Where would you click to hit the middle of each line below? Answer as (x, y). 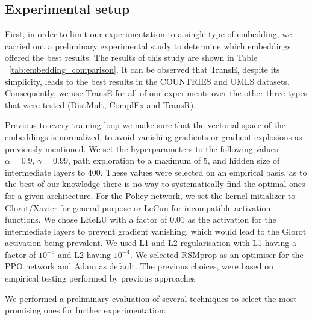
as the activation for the (232, 219)
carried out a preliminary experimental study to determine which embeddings (148, 45)
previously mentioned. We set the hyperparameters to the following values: (143, 148)
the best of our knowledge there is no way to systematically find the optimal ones (155, 184)
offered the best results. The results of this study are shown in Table (131, 57)
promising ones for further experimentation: (86, 310)
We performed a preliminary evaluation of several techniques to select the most (151, 298)
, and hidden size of (244, 160)
